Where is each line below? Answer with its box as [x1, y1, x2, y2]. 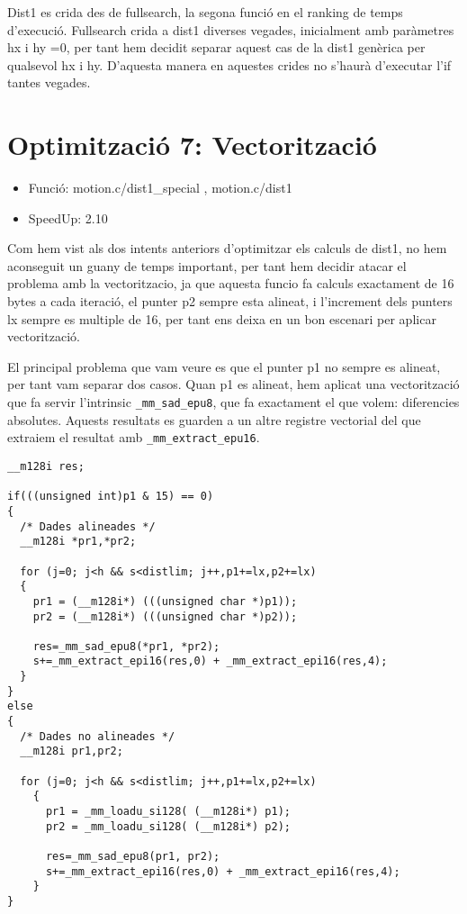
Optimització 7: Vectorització [7, 126, 377, 163]
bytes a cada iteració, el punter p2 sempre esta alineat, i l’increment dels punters [7, 292, 453, 311]
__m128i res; [7, 459, 85, 473]
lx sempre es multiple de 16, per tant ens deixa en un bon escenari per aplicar [7, 309, 436, 328]
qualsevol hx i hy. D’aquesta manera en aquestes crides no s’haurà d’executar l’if [7, 55, 452, 74]
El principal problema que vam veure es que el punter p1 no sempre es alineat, [7, 357, 441, 376]
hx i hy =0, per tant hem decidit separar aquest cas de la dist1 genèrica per [7, 38, 426, 57]
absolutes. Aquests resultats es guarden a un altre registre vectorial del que [7, 410, 421, 429]
